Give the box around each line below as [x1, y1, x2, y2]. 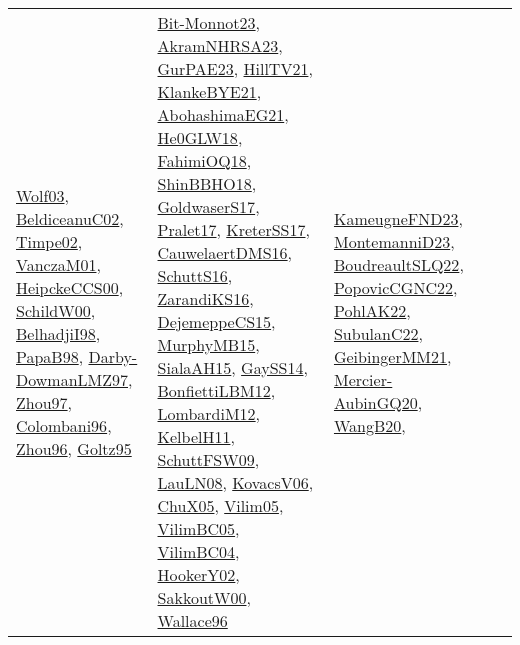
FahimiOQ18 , [157, 149, 252, 172]
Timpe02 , [16, 229, 83, 253]
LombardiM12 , [157, 402, 261, 425]
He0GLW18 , [157, 126, 243, 149]
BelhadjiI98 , [16, 321, 101, 345]
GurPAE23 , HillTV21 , [157, 57, 313, 80]
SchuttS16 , [157, 264, 233, 287]
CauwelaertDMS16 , [157, 241, 293, 264]
